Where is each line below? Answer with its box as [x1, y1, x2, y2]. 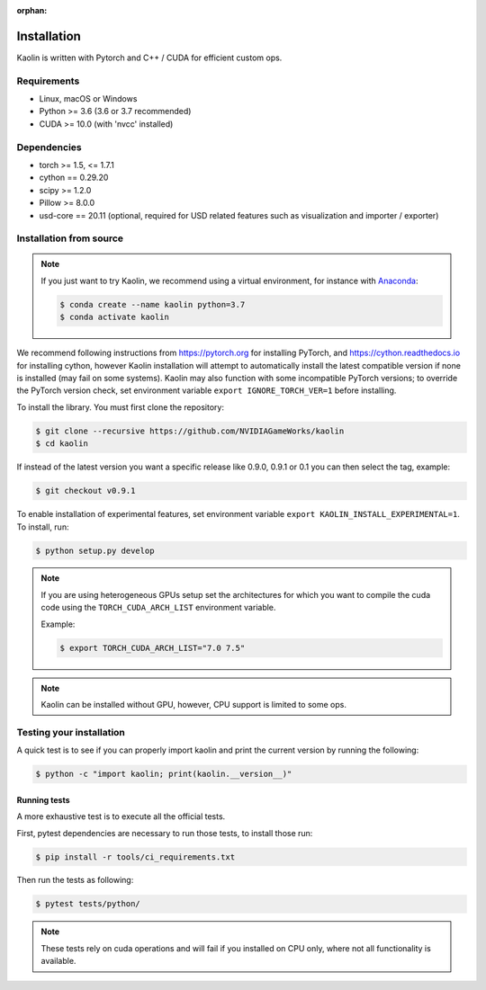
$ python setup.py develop [35, 545, 155, 556]
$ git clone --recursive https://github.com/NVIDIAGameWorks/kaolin [35, 425, 345, 436]
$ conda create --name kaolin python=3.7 [59, 299, 246, 309]
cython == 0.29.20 [39, 172, 109, 183]
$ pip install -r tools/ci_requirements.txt [35, 852, 236, 862]
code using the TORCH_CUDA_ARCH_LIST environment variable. [40, 602, 276, 613]
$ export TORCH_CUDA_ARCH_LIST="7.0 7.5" [59, 643, 246, 653]
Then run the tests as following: [16, 875, 134, 886]
